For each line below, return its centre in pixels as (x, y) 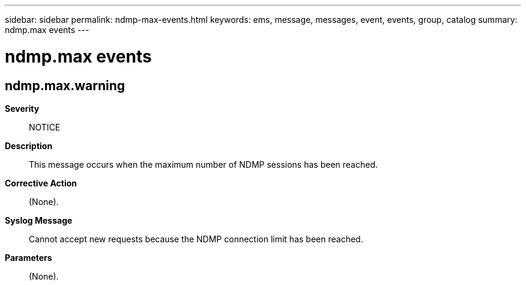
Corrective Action (41, 183)
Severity (22, 108)
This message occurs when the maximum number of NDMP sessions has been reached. (203, 164)
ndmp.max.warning (65, 85)
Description (29, 146)
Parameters (29, 257)
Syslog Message (39, 220)
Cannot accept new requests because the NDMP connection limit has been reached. (196, 239)
